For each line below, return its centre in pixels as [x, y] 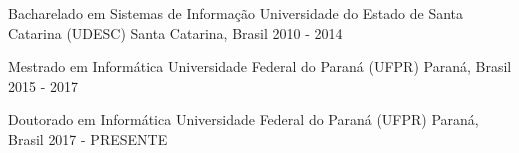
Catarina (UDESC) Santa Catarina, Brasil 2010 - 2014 [175, 32]
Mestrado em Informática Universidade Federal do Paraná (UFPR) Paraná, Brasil [260, 66]
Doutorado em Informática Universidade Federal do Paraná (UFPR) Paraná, [243, 119]
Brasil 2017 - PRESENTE [88, 138]
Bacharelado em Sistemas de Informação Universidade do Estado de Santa [236, 13]
